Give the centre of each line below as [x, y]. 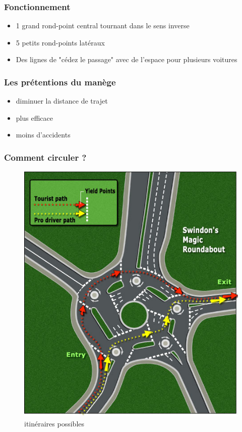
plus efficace [34, 117]
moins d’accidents [43, 135]
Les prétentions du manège [60, 82]
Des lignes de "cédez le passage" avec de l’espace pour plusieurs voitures [127, 59]
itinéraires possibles [54, 423]
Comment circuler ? [45, 157]
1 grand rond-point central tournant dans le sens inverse [103, 26]
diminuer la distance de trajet [62, 101]
